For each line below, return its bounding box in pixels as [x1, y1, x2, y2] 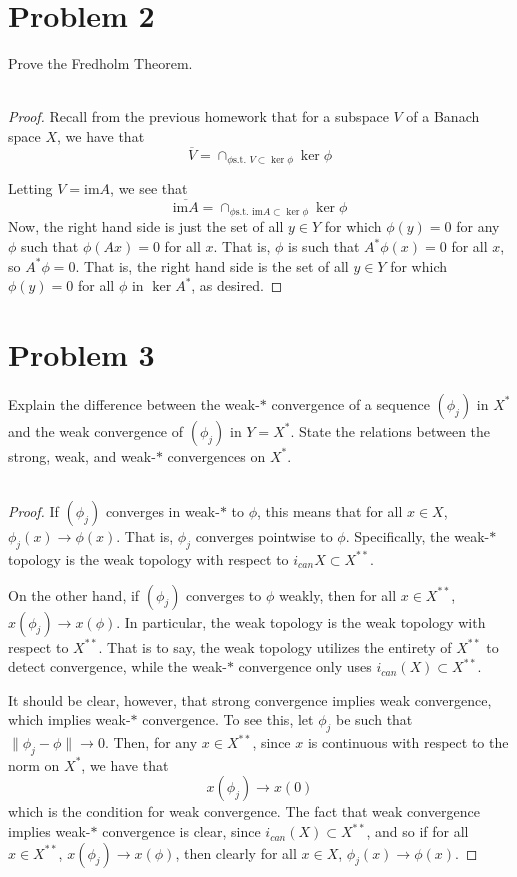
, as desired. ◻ [191, 275, 283, 296]
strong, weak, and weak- [8, 445, 156, 466]
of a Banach [406, 106, 480, 127]
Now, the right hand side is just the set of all [8, 216, 284, 237]
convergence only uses [238, 656, 372, 677]
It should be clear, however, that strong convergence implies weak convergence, [8, 689, 492, 710]
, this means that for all [257, 501, 403, 522]
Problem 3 [8, 334, 155, 374]
